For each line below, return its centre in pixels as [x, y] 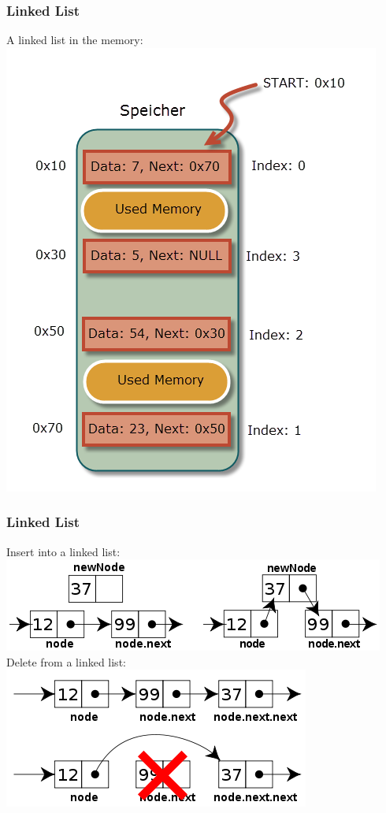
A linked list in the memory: [75, 40]
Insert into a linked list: [63, 551]
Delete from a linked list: [66, 661]
